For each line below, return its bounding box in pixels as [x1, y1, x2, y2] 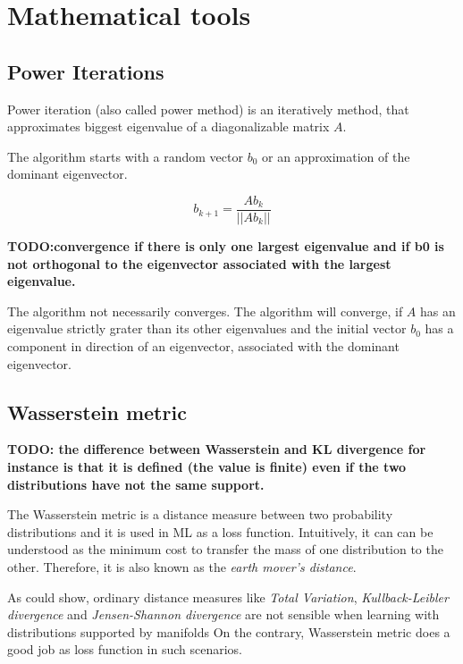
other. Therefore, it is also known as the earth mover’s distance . [7, 557, 357, 576]
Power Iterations [7, 57, 164, 85]
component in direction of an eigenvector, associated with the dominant [7, 336, 400, 355]
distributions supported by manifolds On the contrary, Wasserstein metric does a [7, 622, 450, 641]
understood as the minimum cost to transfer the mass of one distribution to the [7, 540, 443, 559]
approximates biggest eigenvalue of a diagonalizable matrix [7, 117, 330, 136]
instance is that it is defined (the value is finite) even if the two [7, 457, 407, 475]
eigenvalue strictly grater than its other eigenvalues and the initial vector [7, 319, 407, 338]
